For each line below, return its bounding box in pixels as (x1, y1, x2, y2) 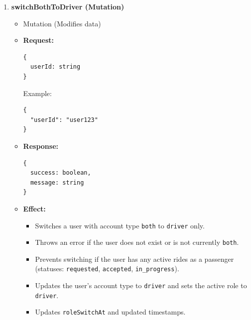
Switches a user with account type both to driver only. (35, 220, 205, 230)
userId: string (30, 63, 81, 71)
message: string (30, 179, 84, 186)
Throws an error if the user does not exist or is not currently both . (35, 237, 239, 247)
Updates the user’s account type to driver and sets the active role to (35, 280, 247, 291)
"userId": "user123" (30, 116, 98, 123)
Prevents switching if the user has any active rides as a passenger (35, 253, 234, 264)
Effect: (23, 203, 46, 213)
